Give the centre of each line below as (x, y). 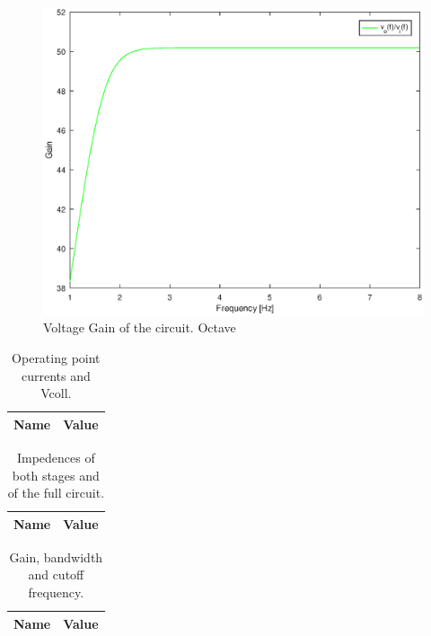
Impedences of (56, 457)
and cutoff (56, 574)
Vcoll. (56, 393)
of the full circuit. (56, 493)
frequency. (56, 592)
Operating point (56, 358)
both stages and (56, 475)
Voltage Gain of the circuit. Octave (140, 327)
